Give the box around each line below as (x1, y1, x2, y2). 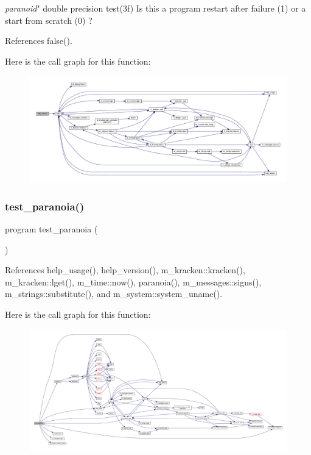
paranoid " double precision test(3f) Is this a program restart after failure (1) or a (5, 2, 306, 14)
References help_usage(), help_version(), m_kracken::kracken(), (5, 263, 245, 276)
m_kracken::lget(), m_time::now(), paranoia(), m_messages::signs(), (5, 275, 262, 288)
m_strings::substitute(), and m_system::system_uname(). (5, 287, 223, 300)
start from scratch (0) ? (5, 13, 93, 26)
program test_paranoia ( (5, 223, 98, 235)
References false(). (5, 34, 72, 47)
